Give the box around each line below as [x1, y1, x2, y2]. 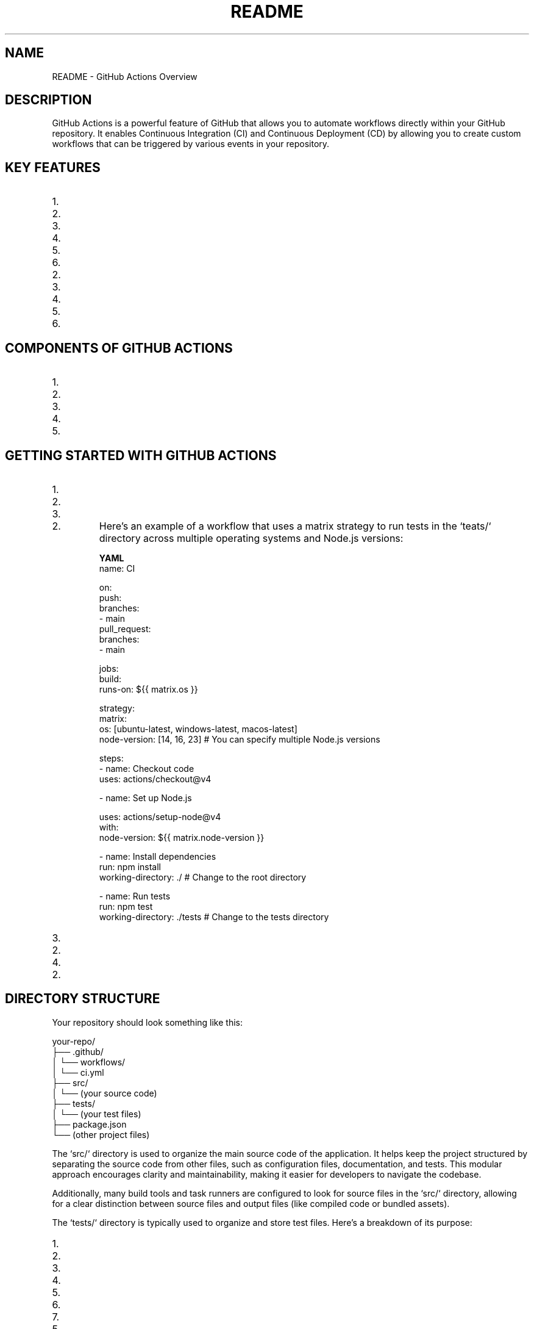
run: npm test [99, 901, 153, 912]
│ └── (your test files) [52, 1108, 141, 1119]
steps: [99, 752, 124, 763]
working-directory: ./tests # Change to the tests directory [99, 911, 329, 922]
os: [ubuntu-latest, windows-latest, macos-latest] [99, 723, 297, 734]
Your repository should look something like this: [52, 1017, 243, 1028]
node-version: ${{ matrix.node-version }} [99, 832, 265, 843]
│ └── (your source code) [52, 1087, 157, 1098]
